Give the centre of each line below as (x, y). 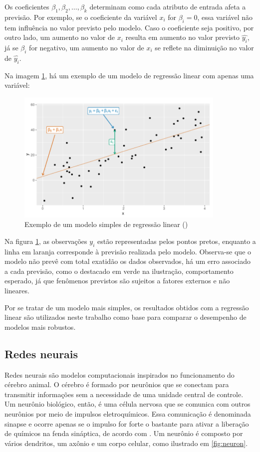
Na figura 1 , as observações (46, 241)
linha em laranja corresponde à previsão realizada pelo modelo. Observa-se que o (128, 251)
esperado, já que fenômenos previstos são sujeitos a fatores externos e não (117, 281)
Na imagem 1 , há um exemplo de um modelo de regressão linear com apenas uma (129, 75)
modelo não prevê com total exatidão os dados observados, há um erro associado (128, 261)
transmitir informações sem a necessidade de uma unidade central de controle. (124, 394)
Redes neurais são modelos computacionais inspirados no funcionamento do (120, 374)
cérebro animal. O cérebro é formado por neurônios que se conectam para (117, 384)
